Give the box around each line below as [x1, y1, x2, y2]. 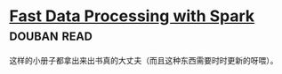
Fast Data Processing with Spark [9, 6, 255, 26]
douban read [9, 25, 93, 45]
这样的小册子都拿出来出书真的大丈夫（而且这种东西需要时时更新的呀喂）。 [9, 55, 278, 65]
